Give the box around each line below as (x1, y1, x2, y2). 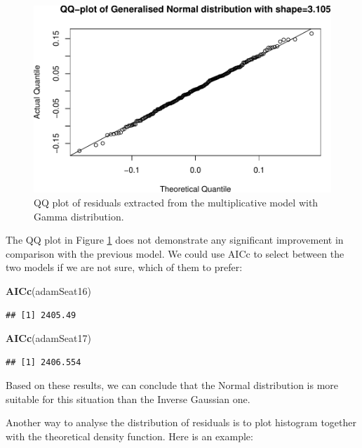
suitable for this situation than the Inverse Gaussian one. (6, 391, 250, 406)
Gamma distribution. (34, 209, 124, 223)
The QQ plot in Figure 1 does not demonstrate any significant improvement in (6, 232, 344, 247)
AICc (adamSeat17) (6, 331, 91, 345)
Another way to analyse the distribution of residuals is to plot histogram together (6, 415, 357, 430)
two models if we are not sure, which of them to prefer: (6, 260, 243, 275)
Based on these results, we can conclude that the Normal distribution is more (6, 378, 339, 393)
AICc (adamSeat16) (6, 283, 91, 298)
